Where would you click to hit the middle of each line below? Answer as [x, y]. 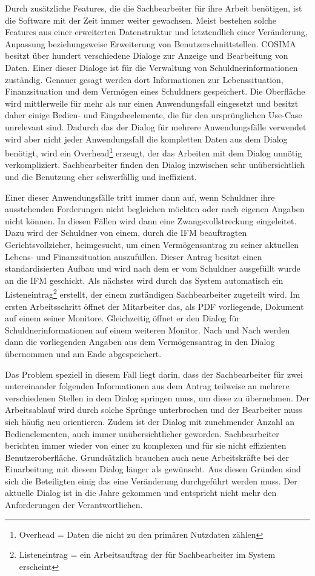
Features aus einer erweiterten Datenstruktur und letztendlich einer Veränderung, [156, 32]
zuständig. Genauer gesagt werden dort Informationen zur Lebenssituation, [144, 79]
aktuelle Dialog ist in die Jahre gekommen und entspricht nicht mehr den [141, 493]
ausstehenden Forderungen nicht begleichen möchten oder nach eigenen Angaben [155, 209]
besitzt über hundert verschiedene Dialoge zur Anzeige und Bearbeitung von [147, 55]
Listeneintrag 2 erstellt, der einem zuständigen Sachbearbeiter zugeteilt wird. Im [153, 293]
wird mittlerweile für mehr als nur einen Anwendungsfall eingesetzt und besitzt [152, 103]
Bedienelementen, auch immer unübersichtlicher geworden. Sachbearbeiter [142, 433]
